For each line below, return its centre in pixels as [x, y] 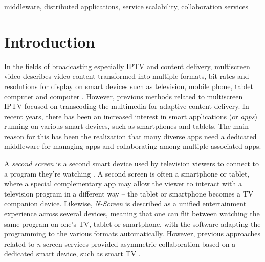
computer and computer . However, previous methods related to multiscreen [124, 96]
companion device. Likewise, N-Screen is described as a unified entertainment [125, 203]
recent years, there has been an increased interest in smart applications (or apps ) [131, 116]
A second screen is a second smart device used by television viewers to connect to [131, 163]
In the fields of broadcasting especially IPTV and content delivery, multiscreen [127, 66]
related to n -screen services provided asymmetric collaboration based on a [120, 243]
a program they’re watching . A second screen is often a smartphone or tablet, [127, 173]
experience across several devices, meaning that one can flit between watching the [132, 214]
